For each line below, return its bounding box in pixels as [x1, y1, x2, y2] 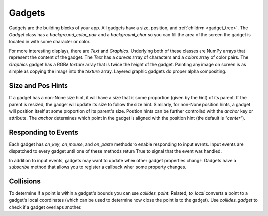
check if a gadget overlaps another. [9, 204, 82, 210]
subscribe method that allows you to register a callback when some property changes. [9, 164, 186, 170]
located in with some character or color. [9, 39, 91, 45]
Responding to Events [9, 128, 79, 136]
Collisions [9, 177, 41, 185]
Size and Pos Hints [9, 81, 68, 90]
